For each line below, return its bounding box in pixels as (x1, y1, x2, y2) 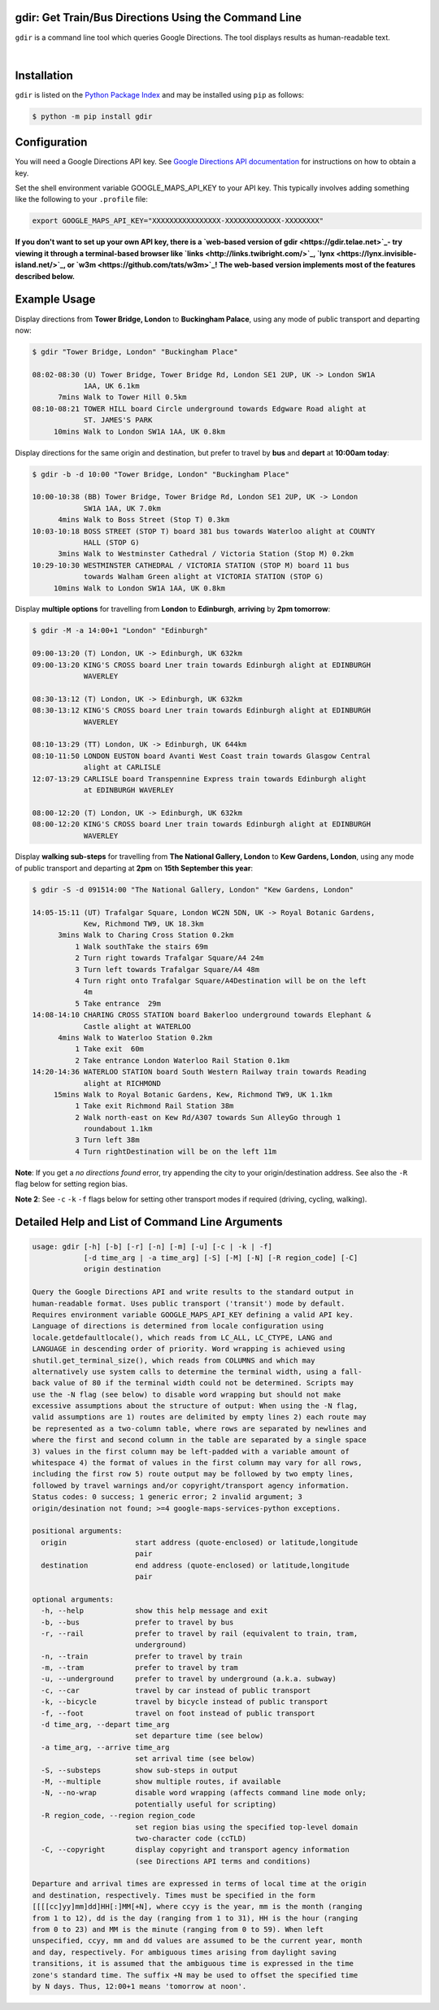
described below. (15, 271, 76, 281)
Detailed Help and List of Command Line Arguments (15, 1215, 283, 1229)
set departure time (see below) (134, 1731, 264, 1741)
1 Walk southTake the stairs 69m (74, 942, 209, 951)
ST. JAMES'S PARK (83, 416, 153, 425)
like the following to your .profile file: (15, 194, 148, 204)
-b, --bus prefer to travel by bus (41, 1617, 234, 1627)
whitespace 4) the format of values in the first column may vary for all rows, (32, 1458, 363, 1467)
